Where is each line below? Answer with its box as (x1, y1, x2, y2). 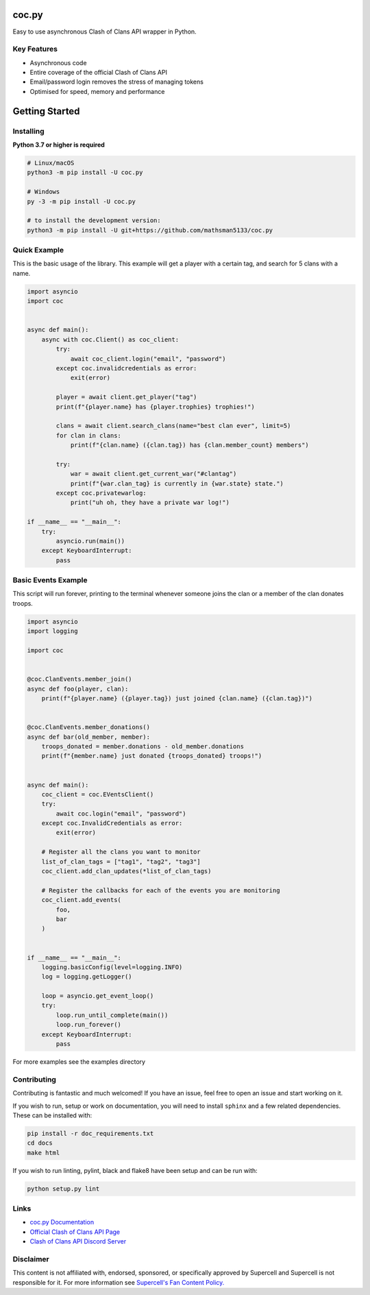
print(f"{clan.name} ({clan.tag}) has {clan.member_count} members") (70, 441, 310, 449)
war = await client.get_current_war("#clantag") (70, 470, 237, 478)
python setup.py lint (27, 1185, 100, 1193)
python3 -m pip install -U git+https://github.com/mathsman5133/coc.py (27, 226, 273, 234)
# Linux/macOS (27, 158, 75, 167)
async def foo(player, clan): (27, 685, 129, 693)
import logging (27, 628, 78, 635)
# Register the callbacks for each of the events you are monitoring (41, 886, 280, 894)
